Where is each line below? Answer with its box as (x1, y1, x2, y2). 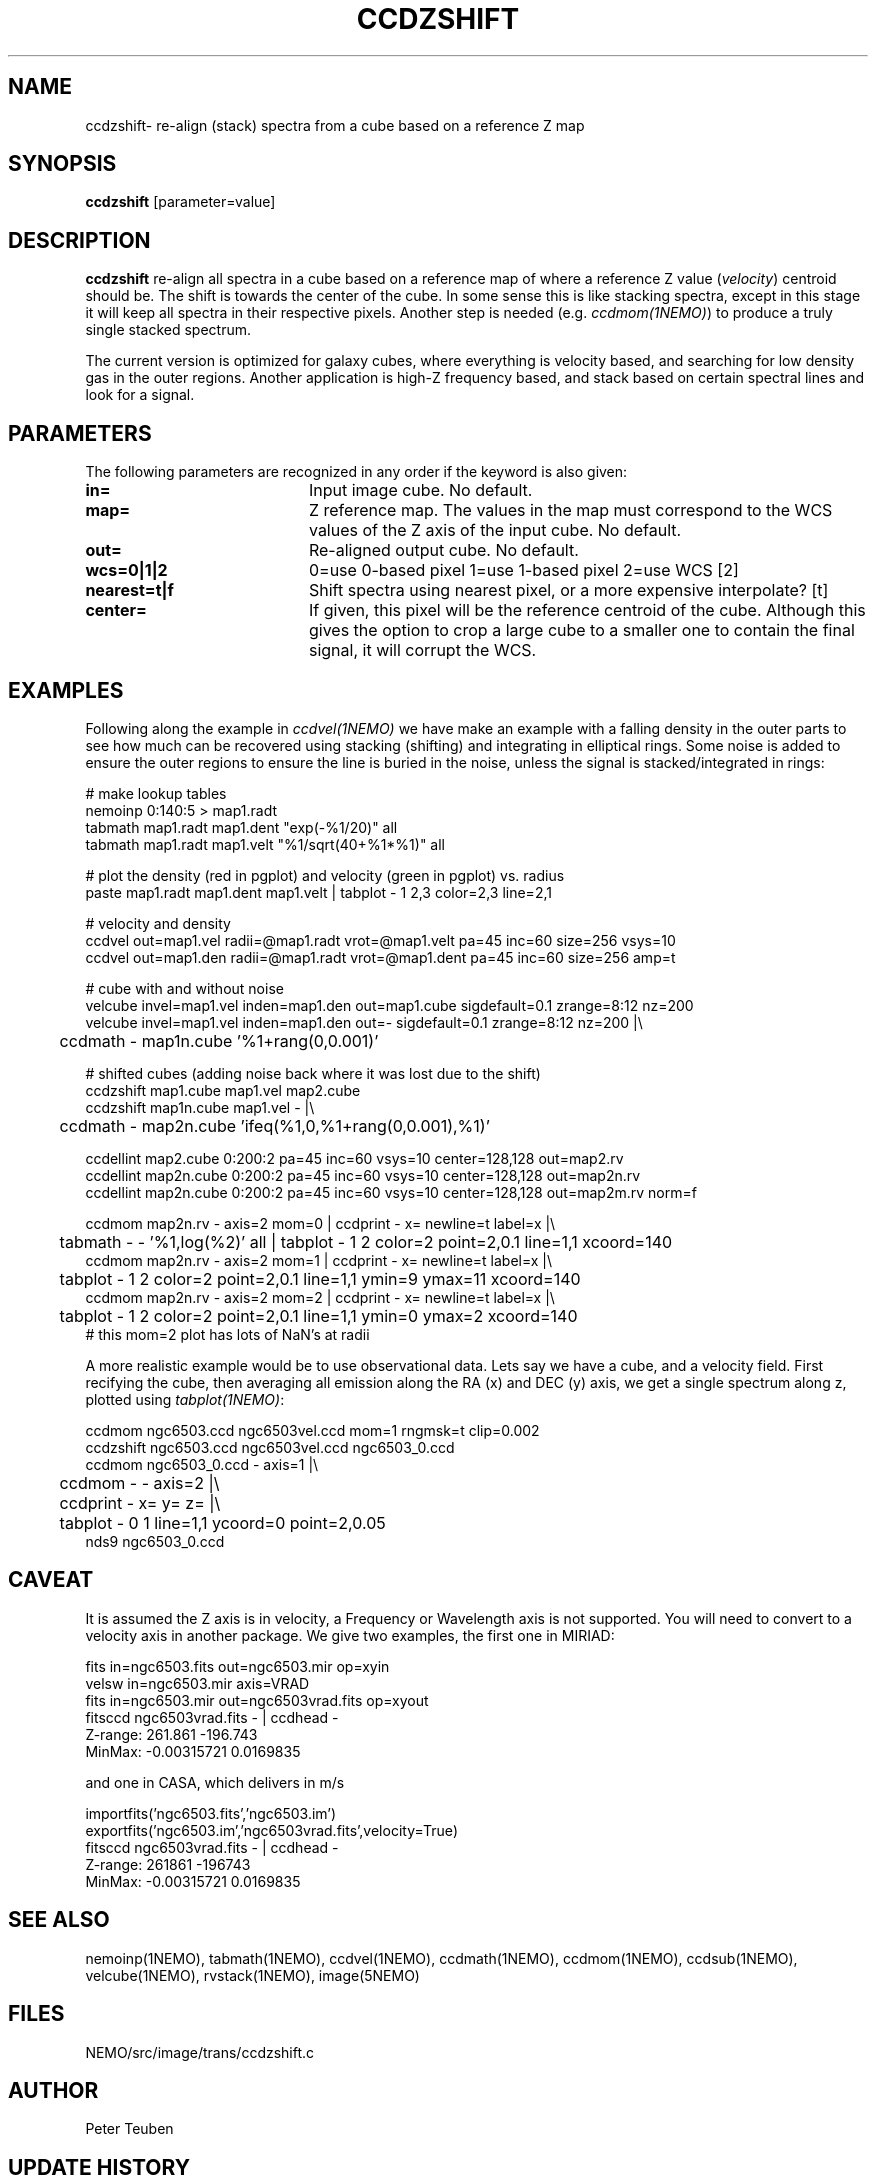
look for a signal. (85, 386, 195, 404)
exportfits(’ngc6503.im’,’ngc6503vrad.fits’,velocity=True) (85, 1821, 458, 1839)
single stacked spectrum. (85, 321, 252, 339)
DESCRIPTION (8, 227, 151, 253)
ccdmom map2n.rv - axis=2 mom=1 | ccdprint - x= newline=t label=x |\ (85, 1251, 553, 1269)
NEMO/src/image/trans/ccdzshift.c (85, 2043, 315, 2061)
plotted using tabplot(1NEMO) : (85, 1390, 285, 1408)
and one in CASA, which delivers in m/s (85, 1773, 345, 1791)
